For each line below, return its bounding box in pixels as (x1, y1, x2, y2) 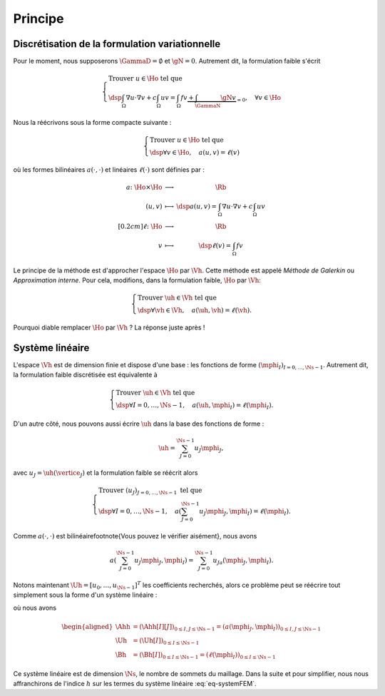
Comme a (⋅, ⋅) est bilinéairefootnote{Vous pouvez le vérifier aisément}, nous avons (13, 531, 257, 540)
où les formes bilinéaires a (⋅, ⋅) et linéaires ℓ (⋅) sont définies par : (13, 165, 205, 174)
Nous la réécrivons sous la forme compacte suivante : (13, 118, 172, 126)
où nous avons (13, 603, 57, 613)
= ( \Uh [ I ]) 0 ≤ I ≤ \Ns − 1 (133, 637, 200, 647)
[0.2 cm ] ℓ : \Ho (118, 222, 163, 231)
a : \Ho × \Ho (125, 183, 163, 192)
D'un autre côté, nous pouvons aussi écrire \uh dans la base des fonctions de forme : (13, 419, 265, 428)
